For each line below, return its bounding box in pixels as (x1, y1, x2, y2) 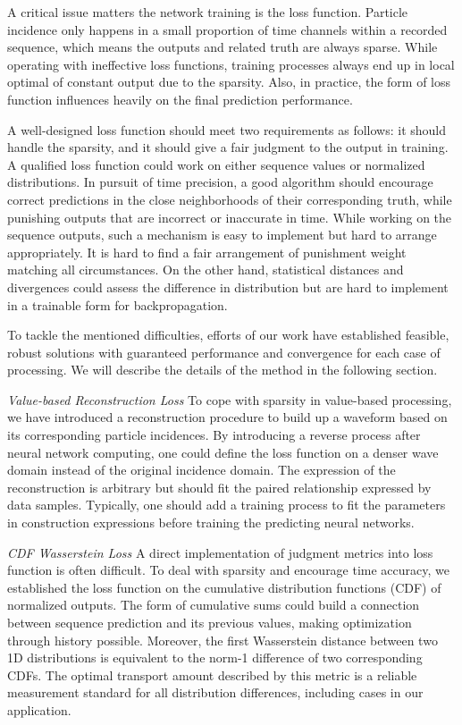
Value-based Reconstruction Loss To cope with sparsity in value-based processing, (7, 390, 452, 409)
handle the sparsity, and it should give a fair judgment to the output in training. (7, 138, 449, 156)
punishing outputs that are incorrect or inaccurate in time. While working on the (7, 207, 452, 226)
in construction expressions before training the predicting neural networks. (7, 513, 415, 532)
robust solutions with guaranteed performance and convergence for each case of (7, 342, 441, 361)
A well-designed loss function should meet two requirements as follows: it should (7, 120, 447, 139)
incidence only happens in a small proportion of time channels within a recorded (7, 20, 448, 38)
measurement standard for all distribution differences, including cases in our (7, 683, 424, 702)
